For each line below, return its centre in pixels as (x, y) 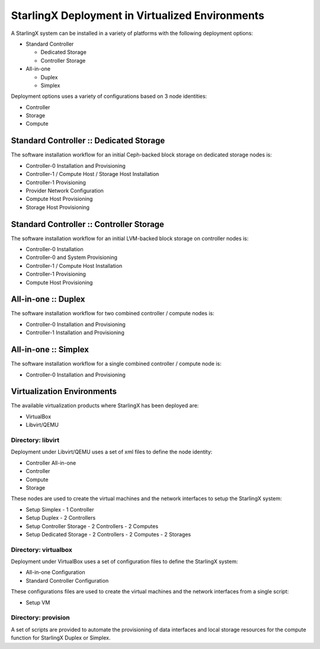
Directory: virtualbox (41, 549)
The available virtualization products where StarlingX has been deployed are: (105, 405)
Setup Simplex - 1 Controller (60, 509)
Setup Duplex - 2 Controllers (61, 518)
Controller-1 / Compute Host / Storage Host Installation (92, 174)
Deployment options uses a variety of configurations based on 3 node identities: (109, 96)
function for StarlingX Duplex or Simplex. (61, 638)
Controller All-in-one (51, 463)
